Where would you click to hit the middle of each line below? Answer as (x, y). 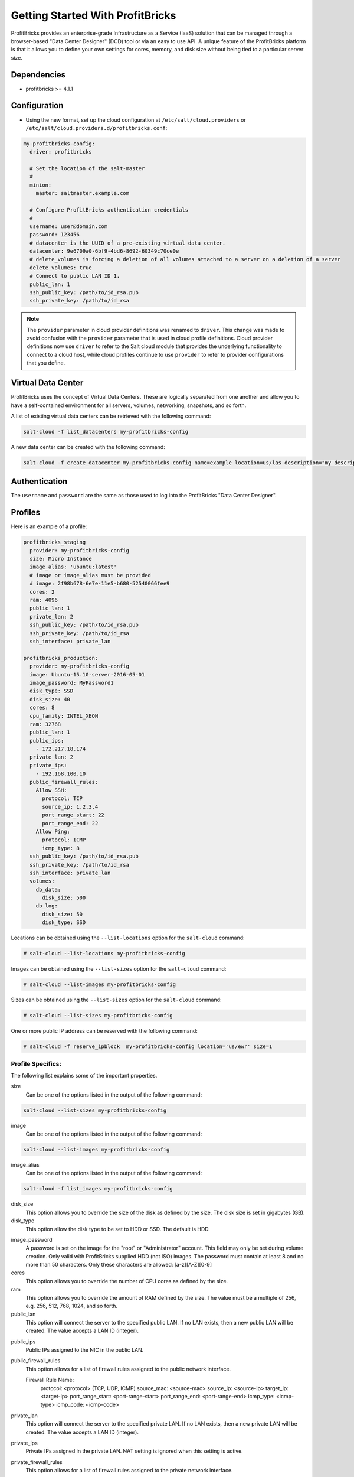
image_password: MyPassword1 (72, 683)
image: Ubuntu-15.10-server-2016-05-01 (87, 674)
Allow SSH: (51, 790)
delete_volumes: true (61, 268)
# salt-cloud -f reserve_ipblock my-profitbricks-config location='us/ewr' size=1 (148, 1047)
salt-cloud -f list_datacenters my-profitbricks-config (106, 432)
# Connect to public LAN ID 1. (75, 276)
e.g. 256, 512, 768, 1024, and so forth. (72, 1306)
